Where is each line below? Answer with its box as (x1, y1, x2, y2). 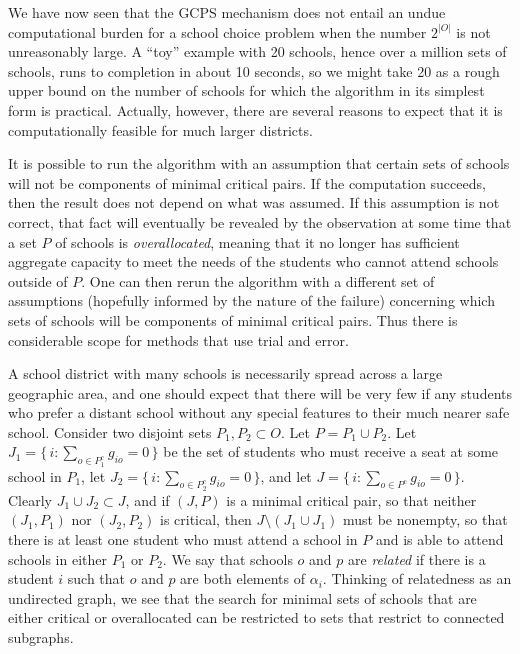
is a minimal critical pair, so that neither (226, 489, 477, 510)
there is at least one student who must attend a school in (8, 529, 358, 550)
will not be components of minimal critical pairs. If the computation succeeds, (8, 172, 486, 193)
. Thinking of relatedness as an (322, 568, 512, 589)
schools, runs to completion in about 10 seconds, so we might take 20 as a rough (8, 60, 500, 81)
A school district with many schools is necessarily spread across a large (8, 363, 443, 384)
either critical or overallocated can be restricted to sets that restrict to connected (8, 607, 505, 628)
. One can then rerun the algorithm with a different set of (81, 270, 435, 291)
